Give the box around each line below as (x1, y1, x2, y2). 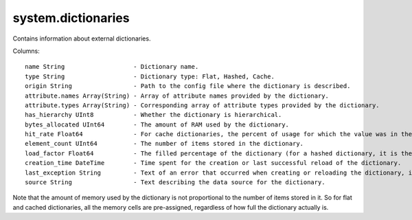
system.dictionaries (12, 10, 130, 25)
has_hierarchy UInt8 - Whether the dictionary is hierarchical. (25, 111, 282, 119)
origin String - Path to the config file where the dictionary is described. (25, 82, 351, 90)
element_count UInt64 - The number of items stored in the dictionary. (25, 140, 304, 148)
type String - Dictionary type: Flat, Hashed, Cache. (25, 72, 275, 80)
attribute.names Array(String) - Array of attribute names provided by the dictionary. (25, 91, 330, 100)
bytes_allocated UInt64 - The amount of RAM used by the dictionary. (25, 120, 290, 129)
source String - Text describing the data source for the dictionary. (25, 179, 325, 186)
